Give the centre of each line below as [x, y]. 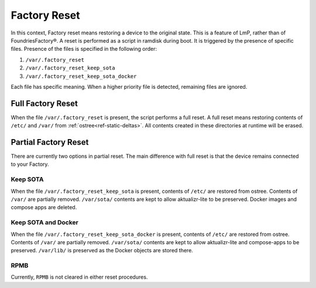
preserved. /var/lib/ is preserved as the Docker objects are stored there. [102, 251]
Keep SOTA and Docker [45, 223]
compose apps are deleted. [44, 207]
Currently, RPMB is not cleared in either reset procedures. [79, 277]
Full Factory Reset [44, 103]
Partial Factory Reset [50, 142]
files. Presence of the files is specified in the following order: [84, 49]
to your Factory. [30, 164]
